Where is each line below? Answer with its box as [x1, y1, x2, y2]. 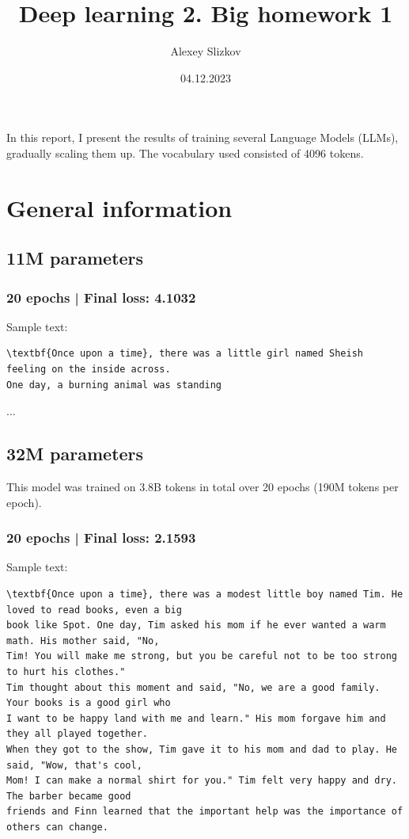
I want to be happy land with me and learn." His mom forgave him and [6, 712, 386, 724]
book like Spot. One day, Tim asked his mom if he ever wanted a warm [6, 620, 386, 631]
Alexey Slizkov [170, 43, 241, 59]
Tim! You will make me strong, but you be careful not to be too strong [6, 650, 397, 662]
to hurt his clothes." [6, 666, 126, 678]
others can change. [6, 821, 108, 833]
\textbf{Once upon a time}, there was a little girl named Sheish [6, 348, 364, 360]
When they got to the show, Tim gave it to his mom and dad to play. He [6, 743, 397, 755]
